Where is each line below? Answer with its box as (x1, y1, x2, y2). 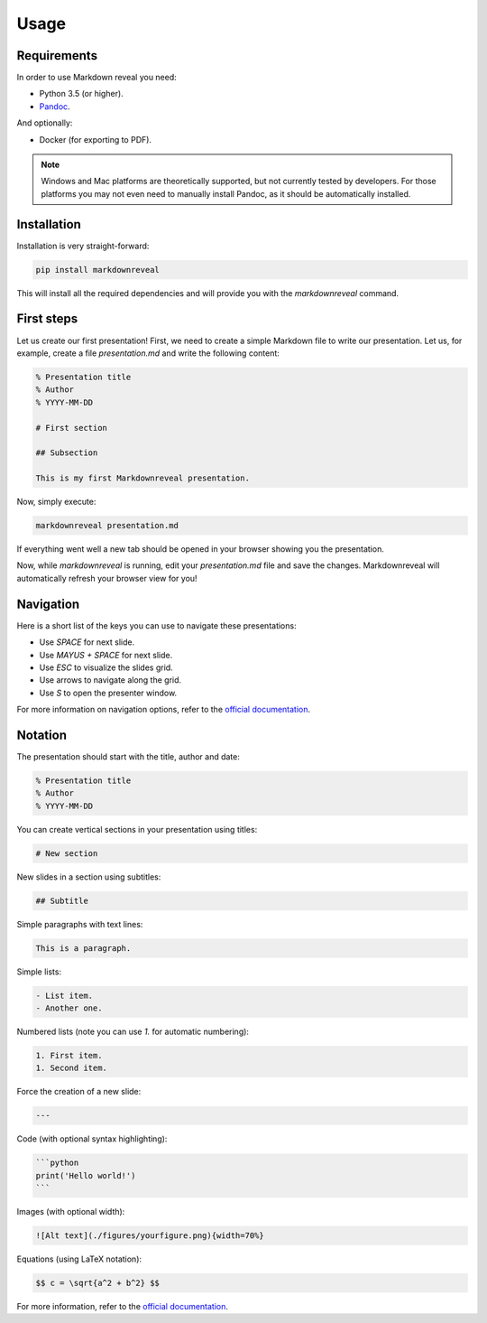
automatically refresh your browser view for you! (16, 573, 198, 583)
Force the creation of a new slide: (16, 1086, 142, 1097)
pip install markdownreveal (35, 265, 160, 275)
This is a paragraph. (35, 943, 132, 953)
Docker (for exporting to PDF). (39, 134, 152, 144)
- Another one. (35, 1003, 103, 1013)
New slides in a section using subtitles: (16, 871, 161, 882)
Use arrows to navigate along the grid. (39, 675, 182, 685)
